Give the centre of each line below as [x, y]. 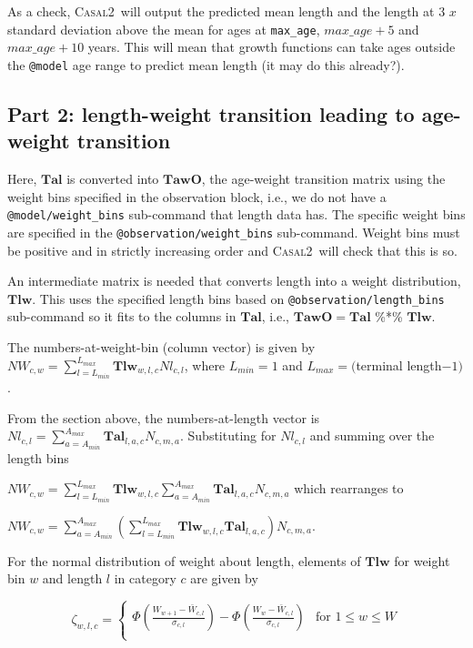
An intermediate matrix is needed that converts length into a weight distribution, [234, 281]
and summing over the [372, 435]
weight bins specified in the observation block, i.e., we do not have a [197, 196]
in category [145, 578]
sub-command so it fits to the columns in [122, 316]
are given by [224, 578]
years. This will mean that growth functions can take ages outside [272, 47]
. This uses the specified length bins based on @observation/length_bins [238, 298]
